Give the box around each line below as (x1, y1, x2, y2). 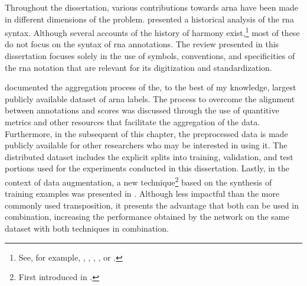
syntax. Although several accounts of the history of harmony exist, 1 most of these (5, 25, 300, 38)
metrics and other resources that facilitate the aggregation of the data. (5, 116, 260, 128)
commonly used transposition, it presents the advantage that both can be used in (5, 199, 299, 211)
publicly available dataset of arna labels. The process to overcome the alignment (5, 92, 295, 105)
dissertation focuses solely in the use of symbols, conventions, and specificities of (5, 50, 295, 62)
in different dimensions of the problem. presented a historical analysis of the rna (5, 12, 294, 25)
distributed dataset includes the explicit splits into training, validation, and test (5, 150, 293, 162)
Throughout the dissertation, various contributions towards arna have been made (5, 1, 298, 13)
